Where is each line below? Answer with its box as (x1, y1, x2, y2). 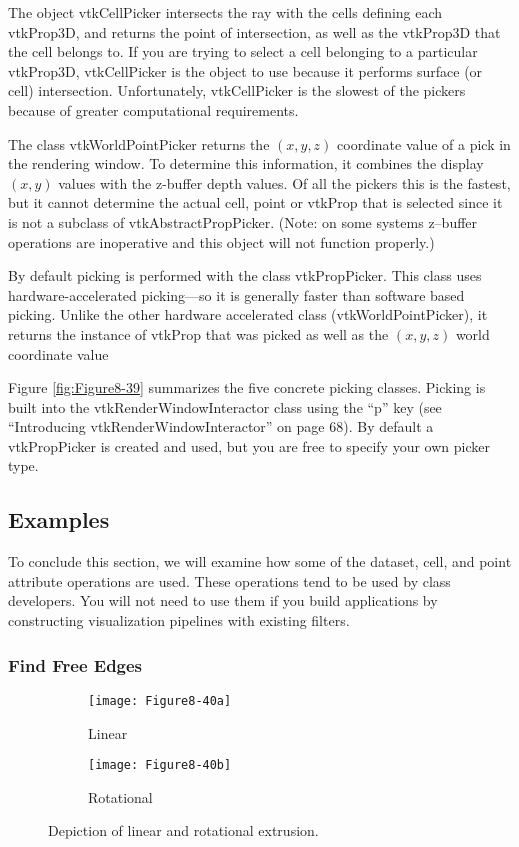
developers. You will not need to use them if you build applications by (8, 590, 438, 611)
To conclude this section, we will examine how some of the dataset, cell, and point (8, 551, 512, 572)
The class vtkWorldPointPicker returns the (8, 133, 270, 154)
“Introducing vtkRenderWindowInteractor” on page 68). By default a (8, 416, 434, 437)
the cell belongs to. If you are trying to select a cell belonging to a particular (8, 41, 478, 62)
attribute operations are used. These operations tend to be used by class (8, 570, 451, 591)
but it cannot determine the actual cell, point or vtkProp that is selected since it (8, 192, 503, 213)
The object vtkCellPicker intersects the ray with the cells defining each (8, 2, 443, 22)
